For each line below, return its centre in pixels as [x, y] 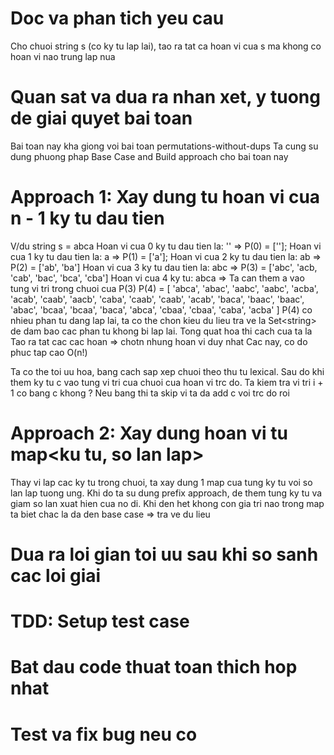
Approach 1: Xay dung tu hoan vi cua [165, 197]
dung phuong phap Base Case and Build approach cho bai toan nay [149, 156]
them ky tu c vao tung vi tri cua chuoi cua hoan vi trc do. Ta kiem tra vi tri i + [167, 382]
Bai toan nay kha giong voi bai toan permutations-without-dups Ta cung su [164, 146]
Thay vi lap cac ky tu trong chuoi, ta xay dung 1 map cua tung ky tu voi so [161, 482]
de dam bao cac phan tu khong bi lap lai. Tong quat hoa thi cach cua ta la [161, 331]
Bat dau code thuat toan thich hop [154, 667]
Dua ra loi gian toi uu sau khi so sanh [164, 554]
